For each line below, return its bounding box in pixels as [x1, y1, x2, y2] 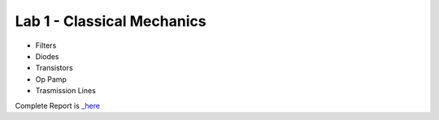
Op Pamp [35, 74, 67, 84]
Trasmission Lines [35, 86, 97, 96]
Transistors [35, 63, 73, 73]
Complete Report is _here [15, 101, 101, 110]
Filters [35, 41, 57, 50]
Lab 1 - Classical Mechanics [15, 12, 206, 30]
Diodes [35, 51, 60, 61]
